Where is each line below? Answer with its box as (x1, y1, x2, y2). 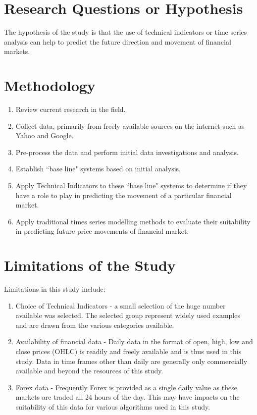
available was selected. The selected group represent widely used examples (15, 310, 240, 320)
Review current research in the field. (15, 104, 126, 114)
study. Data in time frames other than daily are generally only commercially (15, 356, 248, 366)
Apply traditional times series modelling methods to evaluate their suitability (15, 216, 251, 226)
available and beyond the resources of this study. (15, 365, 163, 376)
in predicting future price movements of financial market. (15, 226, 189, 236)
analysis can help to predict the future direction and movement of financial (4, 36, 231, 47)
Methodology (4, 75, 96, 96)
